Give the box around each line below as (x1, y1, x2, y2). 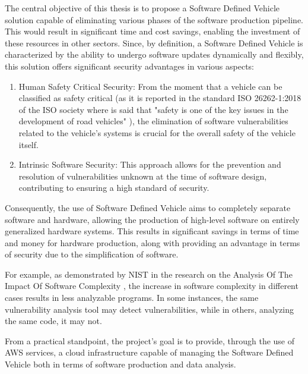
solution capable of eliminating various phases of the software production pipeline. (5, 13, 303, 26)
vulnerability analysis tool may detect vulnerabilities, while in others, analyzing (5, 303, 294, 315)
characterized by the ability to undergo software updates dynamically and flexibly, (5, 48, 304, 61)
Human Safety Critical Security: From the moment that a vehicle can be (18, 80, 282, 92)
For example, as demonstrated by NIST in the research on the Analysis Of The (5, 268, 293, 280)
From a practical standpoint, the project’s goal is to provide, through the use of (5, 334, 295, 347)
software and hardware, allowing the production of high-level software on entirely (5, 213, 300, 225)
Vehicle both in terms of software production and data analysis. (5, 358, 236, 370)
